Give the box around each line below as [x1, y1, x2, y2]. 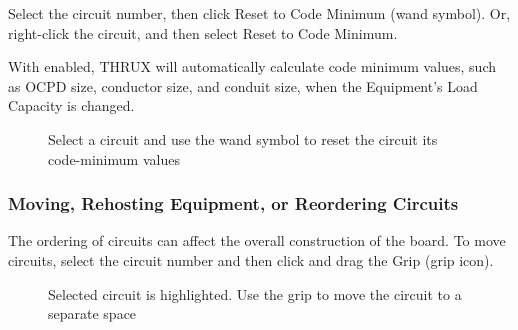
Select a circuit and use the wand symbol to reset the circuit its [48, 128, 438, 149]
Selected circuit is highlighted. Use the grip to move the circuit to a [48, 283, 462, 304]
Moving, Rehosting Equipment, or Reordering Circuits [8, 191, 459, 216]
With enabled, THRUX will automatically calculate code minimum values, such [8, 56, 497, 77]
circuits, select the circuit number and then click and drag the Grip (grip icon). [8, 249, 494, 270]
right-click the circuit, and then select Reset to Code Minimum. [8, 22, 398, 43]
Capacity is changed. [8, 95, 135, 116]
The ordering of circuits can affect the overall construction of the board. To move [8, 230, 506, 251]
